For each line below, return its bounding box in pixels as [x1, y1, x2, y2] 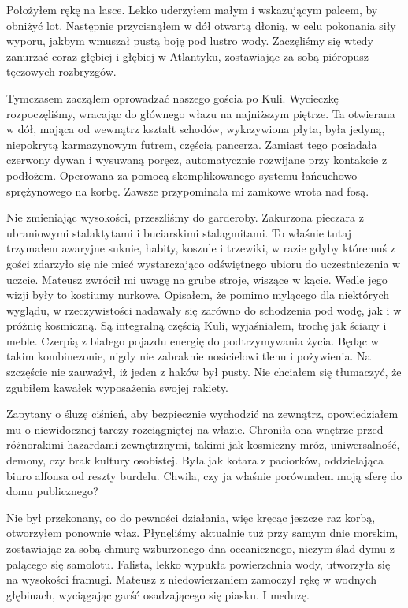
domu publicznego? [6, 483, 98, 499]
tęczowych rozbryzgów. [6, 63, 117, 80]
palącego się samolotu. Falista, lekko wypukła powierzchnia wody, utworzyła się [6, 555, 391, 572]
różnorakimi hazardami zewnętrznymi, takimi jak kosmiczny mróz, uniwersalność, [6, 436, 400, 453]
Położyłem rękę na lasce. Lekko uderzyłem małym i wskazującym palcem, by [6, 2, 378, 17]
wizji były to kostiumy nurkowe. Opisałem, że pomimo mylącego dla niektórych [6, 286, 389, 303]
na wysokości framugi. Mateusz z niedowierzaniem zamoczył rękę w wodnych [6, 571, 377, 587]
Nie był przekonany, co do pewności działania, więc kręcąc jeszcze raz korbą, [6, 509, 376, 525]
